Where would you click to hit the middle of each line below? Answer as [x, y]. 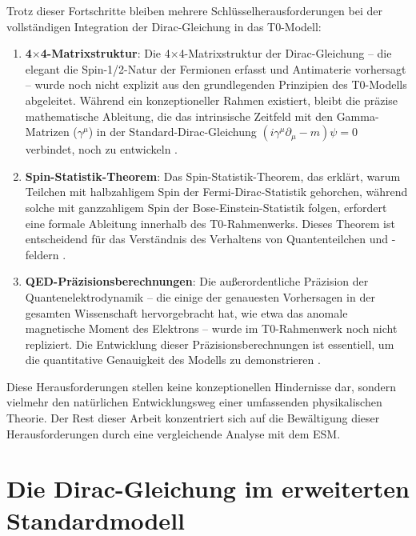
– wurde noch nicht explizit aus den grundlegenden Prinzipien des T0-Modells [216, 84]
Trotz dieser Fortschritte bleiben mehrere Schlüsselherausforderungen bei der [194, 10]
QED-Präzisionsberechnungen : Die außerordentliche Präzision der [197, 281]
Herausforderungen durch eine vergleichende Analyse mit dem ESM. [174, 433]
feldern [42, 254]
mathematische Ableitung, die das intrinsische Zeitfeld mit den [179, 116]
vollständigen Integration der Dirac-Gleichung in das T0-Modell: [164, 26]
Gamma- [358, 116]
